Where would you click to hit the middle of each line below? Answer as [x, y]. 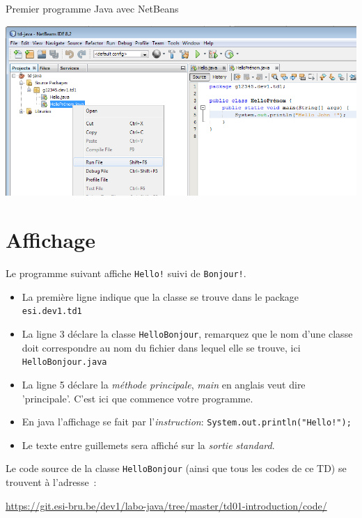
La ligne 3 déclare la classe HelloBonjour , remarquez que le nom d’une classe [187, 334]
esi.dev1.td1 [52, 312]
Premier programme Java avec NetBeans [92, 8]
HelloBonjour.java [64, 362]
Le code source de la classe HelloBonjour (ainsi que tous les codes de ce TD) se [176, 468]
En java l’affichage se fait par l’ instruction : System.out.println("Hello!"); [187, 422]
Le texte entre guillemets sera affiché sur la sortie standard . [148, 445]
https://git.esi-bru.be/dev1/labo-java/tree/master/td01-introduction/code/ [166, 505]
